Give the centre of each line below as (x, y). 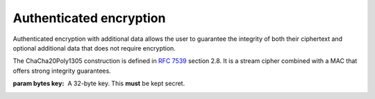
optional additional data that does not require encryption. (94, 48)
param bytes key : (39, 84)
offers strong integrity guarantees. (62, 71)
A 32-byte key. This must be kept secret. (126, 84)
